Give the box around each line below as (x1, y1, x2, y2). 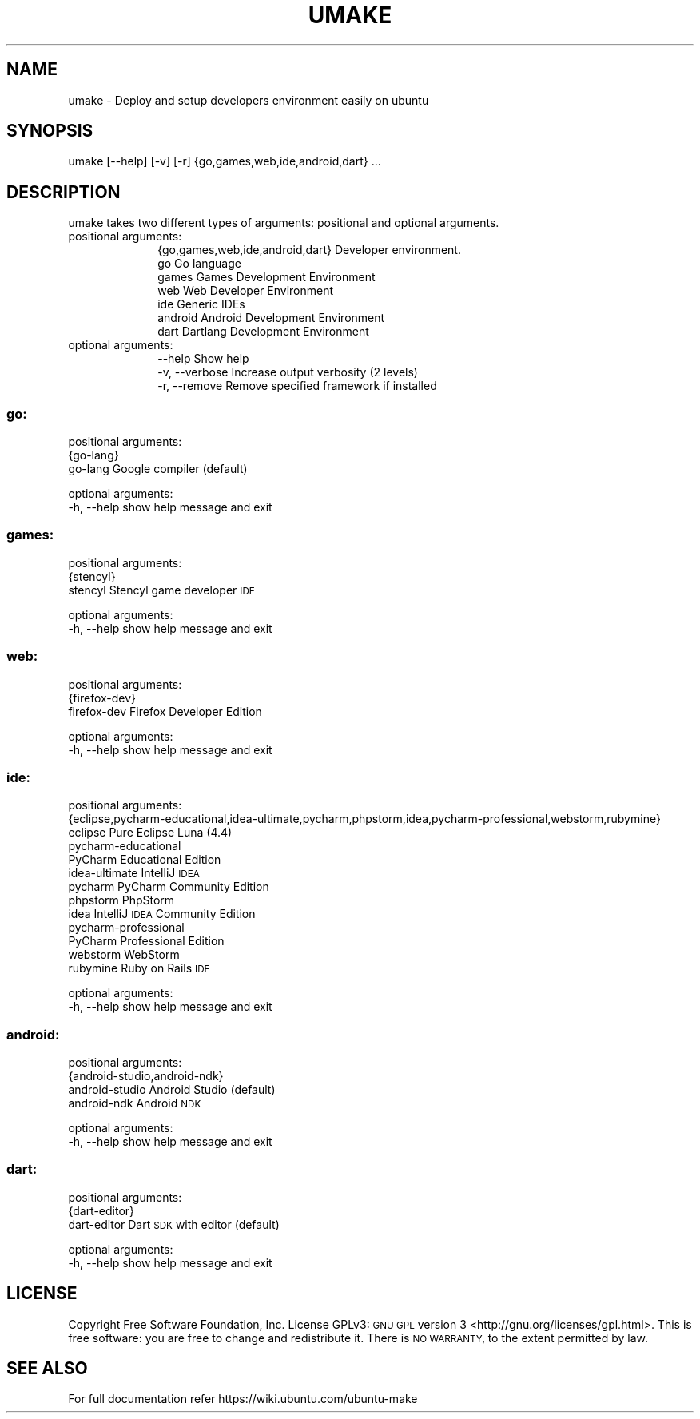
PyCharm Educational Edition (68, 853, 221, 867)
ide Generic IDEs (157, 297, 245, 312)
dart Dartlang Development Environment (157, 324, 369, 339)
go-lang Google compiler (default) (68, 462, 248, 476)
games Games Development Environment (157, 270, 376, 284)
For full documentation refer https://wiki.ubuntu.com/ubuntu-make (68, 1392, 418, 1406)
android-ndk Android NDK (68, 1096, 201, 1111)
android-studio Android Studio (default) (68, 1083, 276, 1097)
